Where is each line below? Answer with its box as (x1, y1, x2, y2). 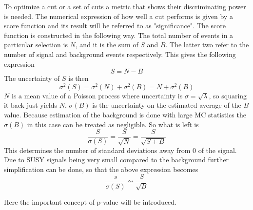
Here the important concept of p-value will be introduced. (4, 196, 177, 207)
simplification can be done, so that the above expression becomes (4, 164, 198, 174)
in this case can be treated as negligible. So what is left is (27, 119, 199, 129)
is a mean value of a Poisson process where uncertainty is (11, 90, 183, 100)
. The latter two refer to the (165, 39, 249, 50)
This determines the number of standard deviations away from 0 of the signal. (4, 145, 237, 155)
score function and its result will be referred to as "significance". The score (4, 20, 226, 31)
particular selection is (4, 39, 68, 50)
